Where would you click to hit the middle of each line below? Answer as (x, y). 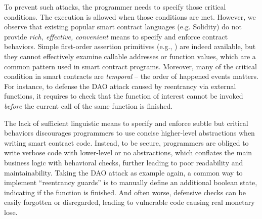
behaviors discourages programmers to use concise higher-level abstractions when (129, 133)
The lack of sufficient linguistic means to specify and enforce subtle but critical (126, 123)
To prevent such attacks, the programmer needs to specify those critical (115, 7)
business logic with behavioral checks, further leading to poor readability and (124, 162)
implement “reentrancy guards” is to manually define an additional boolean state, (131, 182)
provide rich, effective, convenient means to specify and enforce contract (116, 36)
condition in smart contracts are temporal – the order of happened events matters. (131, 76)
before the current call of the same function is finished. (89, 105)
